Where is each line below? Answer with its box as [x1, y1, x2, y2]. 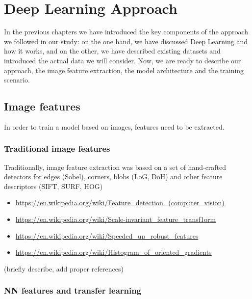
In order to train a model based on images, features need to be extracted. [4, 121, 225, 132]
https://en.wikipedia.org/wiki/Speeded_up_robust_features [15, 230, 199, 241]
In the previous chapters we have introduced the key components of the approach [4, 27, 249, 37]
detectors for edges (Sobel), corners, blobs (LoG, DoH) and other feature [4, 171, 223, 182]
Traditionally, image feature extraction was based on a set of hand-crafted [4, 162, 227, 172]
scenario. [4, 75, 30, 85]
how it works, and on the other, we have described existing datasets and [4, 46, 221, 56]
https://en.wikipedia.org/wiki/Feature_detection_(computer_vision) [15, 197, 225, 208]
